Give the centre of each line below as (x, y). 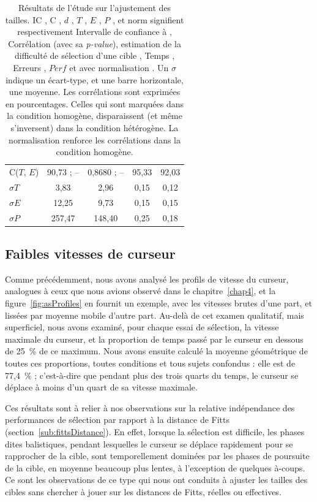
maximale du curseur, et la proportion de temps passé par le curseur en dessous (154, 339)
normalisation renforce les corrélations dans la (95, 139)
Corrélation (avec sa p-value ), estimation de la (95, 43)
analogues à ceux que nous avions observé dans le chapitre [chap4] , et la (140, 291)
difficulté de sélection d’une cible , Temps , (95, 55)
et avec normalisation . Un (119, 67)
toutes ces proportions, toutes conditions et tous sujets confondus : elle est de (150, 363)
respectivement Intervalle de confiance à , (95, 32)
